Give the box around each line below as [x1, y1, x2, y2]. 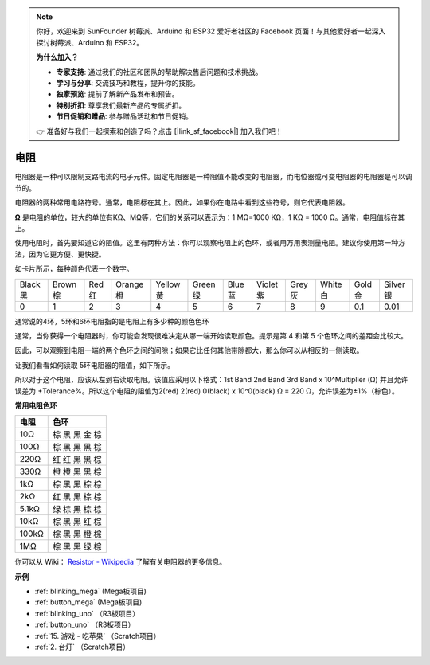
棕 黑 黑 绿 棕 [53, 542, 103, 553]
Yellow [155, 279, 181, 290]
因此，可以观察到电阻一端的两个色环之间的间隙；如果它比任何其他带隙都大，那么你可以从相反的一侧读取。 [14, 346, 364, 355]
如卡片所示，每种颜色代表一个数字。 [14, 264, 134, 274]
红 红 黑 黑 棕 [53, 454, 103, 465]
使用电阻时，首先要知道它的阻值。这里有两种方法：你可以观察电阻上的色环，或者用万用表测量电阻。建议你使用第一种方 [14, 238, 405, 248]
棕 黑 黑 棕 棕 [53, 479, 103, 490]
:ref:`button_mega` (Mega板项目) [34, 597, 143, 607]
